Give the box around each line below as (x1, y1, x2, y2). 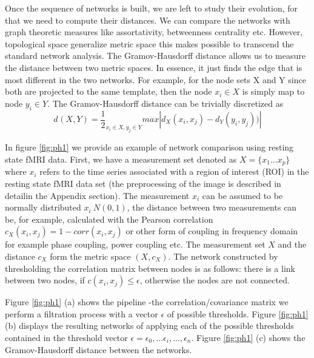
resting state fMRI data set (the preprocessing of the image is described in (5, 177, 281, 189)
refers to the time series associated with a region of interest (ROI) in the (39, 165, 309, 178)
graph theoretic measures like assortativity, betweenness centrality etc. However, (5, 25, 303, 38)
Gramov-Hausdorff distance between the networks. (5, 343, 192, 356)
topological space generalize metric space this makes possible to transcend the (5, 37, 294, 50)
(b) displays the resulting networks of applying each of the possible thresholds (5, 319, 294, 332)
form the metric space (50, 249, 131, 262)
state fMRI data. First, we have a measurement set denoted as (5, 152, 237, 165)
